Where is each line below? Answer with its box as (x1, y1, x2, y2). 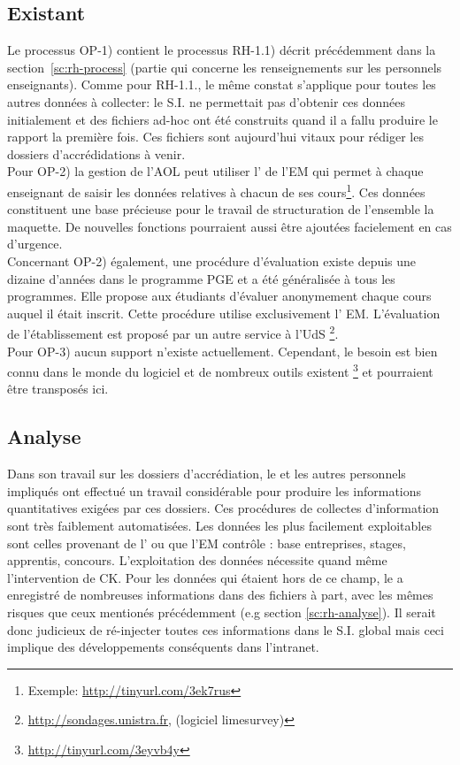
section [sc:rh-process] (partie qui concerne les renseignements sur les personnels (7, 57, 442, 76)
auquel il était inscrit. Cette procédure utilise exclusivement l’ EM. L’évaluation (7, 303, 441, 322)
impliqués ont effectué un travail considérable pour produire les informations (7, 481, 422, 500)
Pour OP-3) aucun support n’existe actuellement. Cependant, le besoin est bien (7, 341, 438, 360)
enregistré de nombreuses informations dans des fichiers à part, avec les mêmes (7, 585, 433, 604)
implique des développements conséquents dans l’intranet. (7, 638, 319, 656)
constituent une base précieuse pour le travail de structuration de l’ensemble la (7, 200, 434, 218)
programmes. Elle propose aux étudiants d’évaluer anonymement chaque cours (7, 287, 432, 305)
